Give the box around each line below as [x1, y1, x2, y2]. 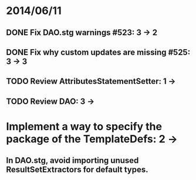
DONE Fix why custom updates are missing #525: [6, 47, 191, 57]
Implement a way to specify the [6, 120, 163, 133]
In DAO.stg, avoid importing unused [6, 155, 139, 165]
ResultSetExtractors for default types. [6, 165, 148, 175]
